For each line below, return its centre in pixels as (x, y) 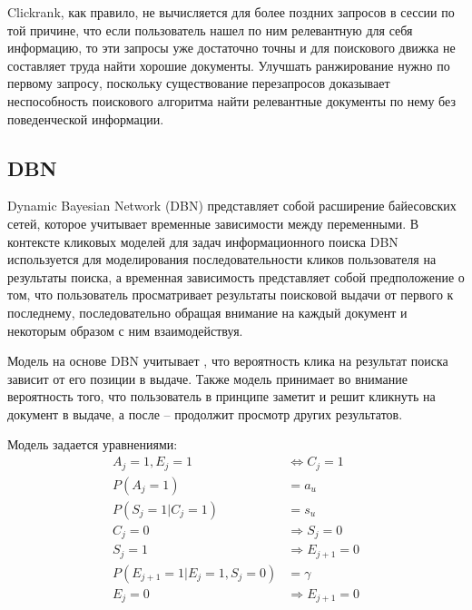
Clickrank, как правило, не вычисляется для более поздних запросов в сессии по (231, 12)
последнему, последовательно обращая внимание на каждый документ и (207, 312)
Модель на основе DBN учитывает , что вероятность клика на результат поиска (228, 361)
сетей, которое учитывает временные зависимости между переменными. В (213, 223)
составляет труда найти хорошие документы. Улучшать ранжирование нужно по (229, 65)
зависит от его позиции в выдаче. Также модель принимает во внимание (208, 378)
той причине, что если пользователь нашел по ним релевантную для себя (210, 30)
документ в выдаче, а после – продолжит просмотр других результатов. (205, 413)
